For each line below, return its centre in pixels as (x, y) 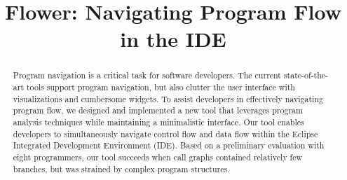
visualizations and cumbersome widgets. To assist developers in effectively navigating (168, 98)
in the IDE (173, 39)
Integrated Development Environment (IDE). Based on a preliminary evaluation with (169, 145)
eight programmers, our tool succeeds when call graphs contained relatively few (158, 157)
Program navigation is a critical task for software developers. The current (147, 75)
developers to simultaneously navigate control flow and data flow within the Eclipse (165, 133)
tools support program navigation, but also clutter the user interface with (161, 87)
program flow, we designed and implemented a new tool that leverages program (158, 110)
